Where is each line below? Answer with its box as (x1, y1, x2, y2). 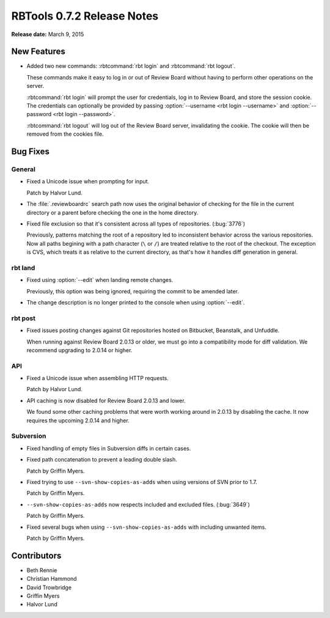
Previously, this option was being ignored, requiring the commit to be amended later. (26, 287, 240, 295)
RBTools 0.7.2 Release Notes (11, 9, 159, 23)
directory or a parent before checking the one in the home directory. (26, 208, 199, 216)
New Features (11, 46, 65, 57)
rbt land (11, 263, 35, 272)
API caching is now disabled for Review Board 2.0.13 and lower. (26, 397, 186, 404)
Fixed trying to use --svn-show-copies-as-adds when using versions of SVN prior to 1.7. (26, 478, 257, 485)
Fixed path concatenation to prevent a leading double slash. (26, 456, 177, 463)
